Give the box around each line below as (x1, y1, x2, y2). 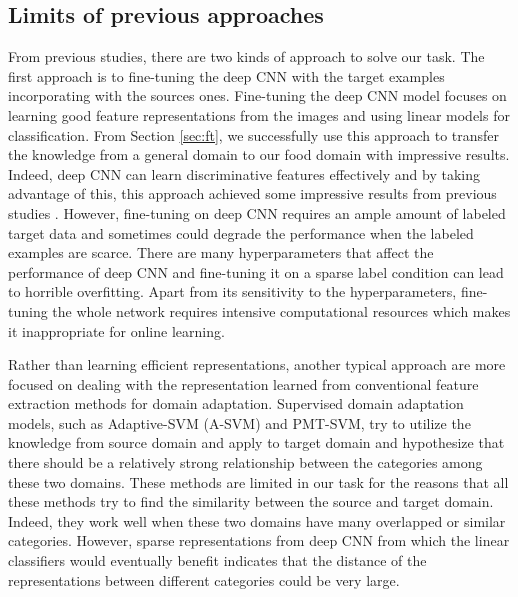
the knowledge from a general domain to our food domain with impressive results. (8, 144, 510, 165)
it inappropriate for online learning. (8, 320, 225, 341)
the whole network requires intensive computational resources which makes (52, 300, 511, 321)
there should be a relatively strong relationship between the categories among (8, 452, 483, 473)
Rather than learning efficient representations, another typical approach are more (8, 354, 506, 375)
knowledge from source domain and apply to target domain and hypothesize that (8, 432, 505, 453)
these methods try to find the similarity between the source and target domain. (8, 491, 494, 512)
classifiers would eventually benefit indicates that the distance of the (8, 550, 427, 571)
